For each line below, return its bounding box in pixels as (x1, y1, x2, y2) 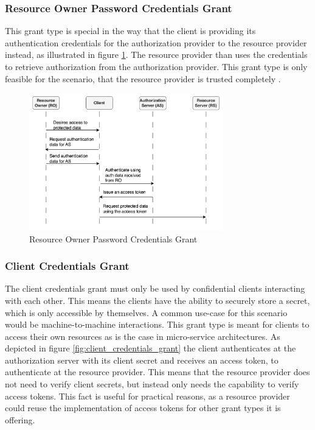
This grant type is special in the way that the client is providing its (5, 24, 256, 37)
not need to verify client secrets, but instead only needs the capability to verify (5, 378, 299, 390)
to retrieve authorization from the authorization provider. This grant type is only (5, 60, 308, 72)
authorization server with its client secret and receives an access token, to (5, 353, 279, 366)
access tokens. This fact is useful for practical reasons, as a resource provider (5, 389, 290, 402)
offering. (5, 413, 35, 426)
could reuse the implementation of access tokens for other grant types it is (5, 401, 281, 414)
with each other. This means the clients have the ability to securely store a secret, (5, 294, 310, 306)
